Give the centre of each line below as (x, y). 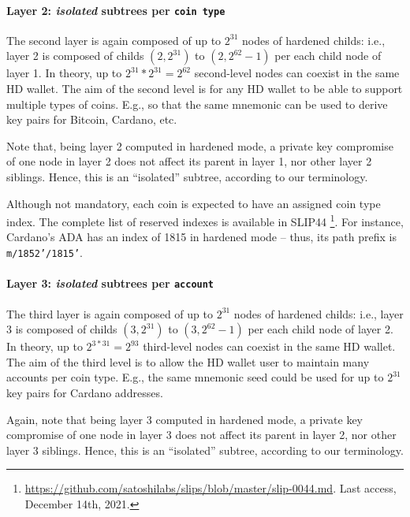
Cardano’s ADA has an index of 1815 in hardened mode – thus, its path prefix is (201, 237)
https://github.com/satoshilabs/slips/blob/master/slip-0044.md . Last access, (211, 488)
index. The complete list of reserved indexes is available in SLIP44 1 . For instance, (205, 220)
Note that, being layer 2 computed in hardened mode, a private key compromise (200, 145)
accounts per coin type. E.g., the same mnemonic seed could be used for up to (195, 377)
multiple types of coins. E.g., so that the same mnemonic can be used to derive (197, 104)
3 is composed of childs (62, 329)
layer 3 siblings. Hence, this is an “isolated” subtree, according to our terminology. (205, 450)
